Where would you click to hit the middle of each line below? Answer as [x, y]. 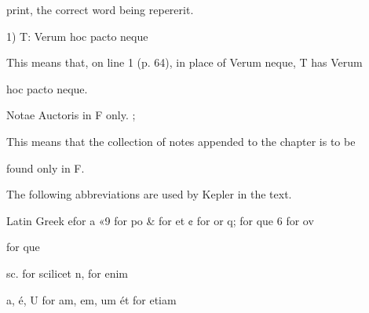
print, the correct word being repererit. [100, 9]
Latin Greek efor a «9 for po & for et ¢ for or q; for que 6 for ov [160, 220]
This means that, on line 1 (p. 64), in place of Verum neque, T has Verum [184, 62]
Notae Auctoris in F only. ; [71, 115]
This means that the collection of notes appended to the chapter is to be [181, 141]
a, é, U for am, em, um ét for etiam [91, 299]
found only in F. [46, 167]
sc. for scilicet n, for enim [67, 273]
